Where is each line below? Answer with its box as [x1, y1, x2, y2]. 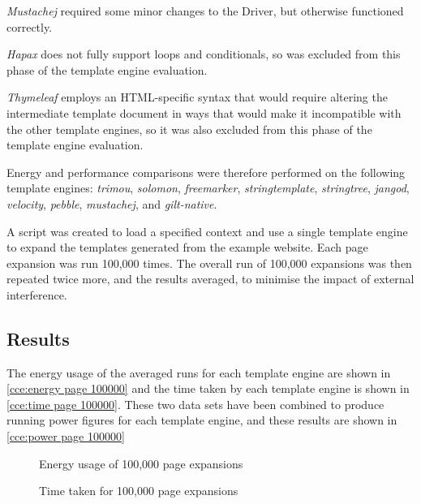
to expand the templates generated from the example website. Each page [6, 239, 368, 256]
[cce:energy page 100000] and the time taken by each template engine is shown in [6, 380, 410, 397]
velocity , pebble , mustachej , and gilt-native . [6, 195, 217, 212]
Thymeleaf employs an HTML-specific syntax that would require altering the [6, 88, 388, 106]
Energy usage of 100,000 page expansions [39, 454, 243, 472]
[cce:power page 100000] [6, 428, 125, 445]
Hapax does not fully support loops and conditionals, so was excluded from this [6, 45, 401, 62]
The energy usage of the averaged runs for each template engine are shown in [6, 364, 391, 381]
